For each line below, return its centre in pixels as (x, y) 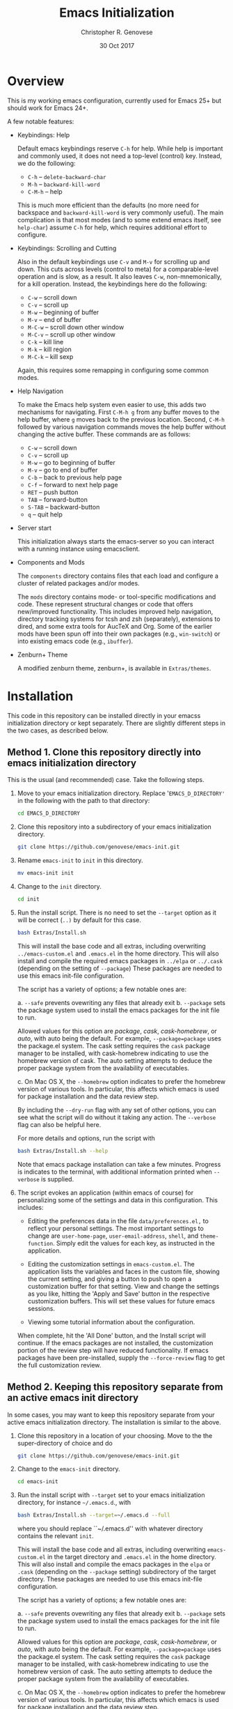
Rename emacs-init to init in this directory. (80, 860)
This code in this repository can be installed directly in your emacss (104, 715)
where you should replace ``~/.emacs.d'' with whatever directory (110, 1528)
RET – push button (53, 492)
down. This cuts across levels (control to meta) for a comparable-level (118, 269)
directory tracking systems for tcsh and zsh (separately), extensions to (119, 619)
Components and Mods (51, 562)
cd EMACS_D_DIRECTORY (48, 813)
